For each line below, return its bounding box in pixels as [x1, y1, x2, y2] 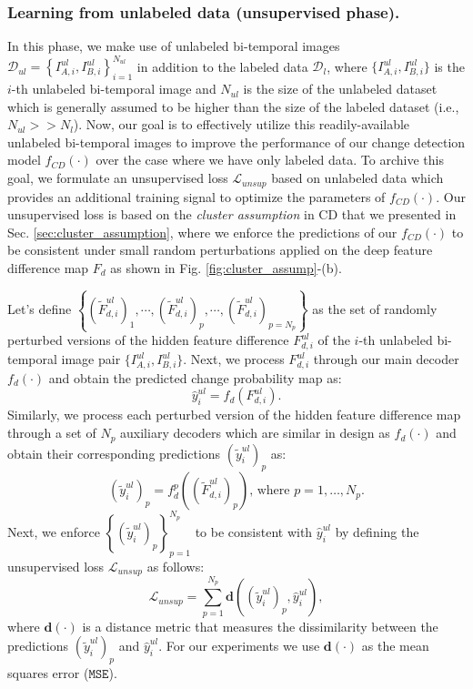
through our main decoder [313, 350, 459, 369]
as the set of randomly [312, 299, 438, 318]
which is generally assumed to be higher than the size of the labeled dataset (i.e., [7, 96, 459, 116]
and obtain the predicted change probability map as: [48, 368, 342, 387]
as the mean [361, 636, 429, 655]
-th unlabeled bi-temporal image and [11, 79, 216, 98]
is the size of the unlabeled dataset [243, 79, 438, 98]
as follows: [146, 556, 205, 575]
